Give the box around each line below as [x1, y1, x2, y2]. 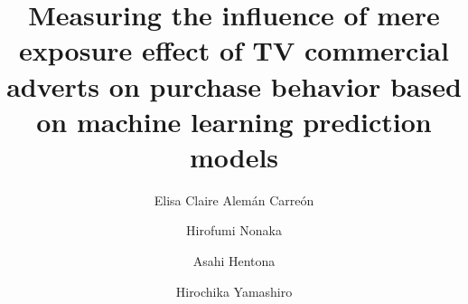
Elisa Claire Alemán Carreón [154, 190, 314, 209]
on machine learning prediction [36, 102, 432, 139]
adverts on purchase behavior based [6, 67, 462, 104]
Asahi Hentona [192, 252, 276, 271]
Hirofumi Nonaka [186, 221, 282, 240]
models [189, 138, 279, 175]
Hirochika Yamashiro [175, 281, 293, 300]
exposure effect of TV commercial [19, 32, 449, 69]
